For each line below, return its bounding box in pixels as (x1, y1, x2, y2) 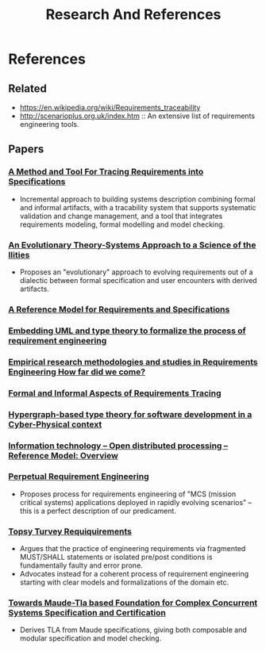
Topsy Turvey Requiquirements (8, 526, 133, 537)
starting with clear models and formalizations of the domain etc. (19, 577, 229, 588)
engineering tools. (19, 120, 79, 128)
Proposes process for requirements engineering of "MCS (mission (19, 489, 237, 499)
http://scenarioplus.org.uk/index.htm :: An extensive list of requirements (19, 111, 256, 121)
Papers (8, 143, 44, 156)
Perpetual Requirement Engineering (8, 471, 149, 482)
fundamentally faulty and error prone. (19, 561, 143, 570)
